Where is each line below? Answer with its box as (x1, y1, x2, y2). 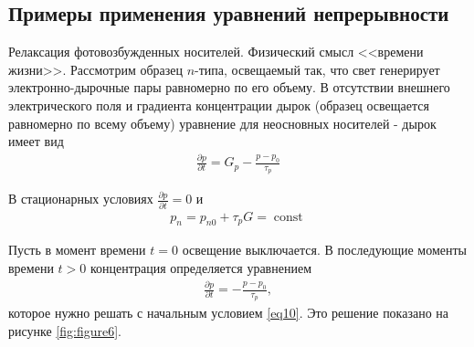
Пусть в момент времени (8, 240, 146, 259)
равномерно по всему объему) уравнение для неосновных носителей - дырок (8, 113, 437, 132)
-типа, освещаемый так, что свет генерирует (195, 59, 440, 79)
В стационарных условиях (8, 189, 153, 208)
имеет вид (8, 131, 64, 151)
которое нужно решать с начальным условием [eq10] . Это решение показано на (8, 303, 449, 322)
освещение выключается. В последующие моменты (182, 240, 467, 259)
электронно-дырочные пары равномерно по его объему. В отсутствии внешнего (8, 78, 450, 97)
